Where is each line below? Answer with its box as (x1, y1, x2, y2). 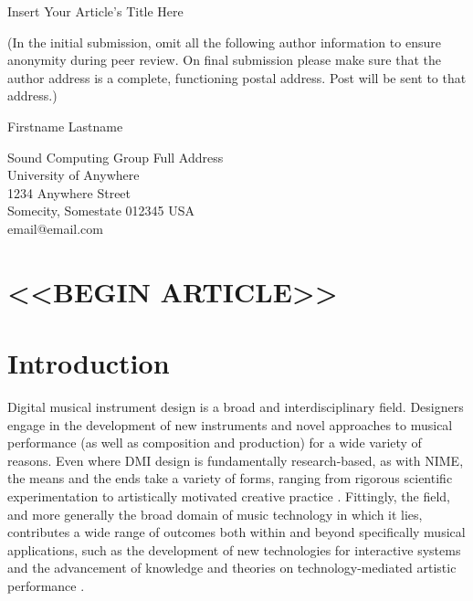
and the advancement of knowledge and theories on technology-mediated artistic (7, 558, 457, 577)
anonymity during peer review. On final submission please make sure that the (7, 50, 441, 69)
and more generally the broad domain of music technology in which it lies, (7, 504, 423, 523)
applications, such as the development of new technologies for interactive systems (7, 540, 461, 559)
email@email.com (7, 218, 103, 237)
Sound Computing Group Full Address (7, 147, 224, 166)
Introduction (7, 344, 170, 382)
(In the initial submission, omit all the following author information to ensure (7, 32, 441, 51)
